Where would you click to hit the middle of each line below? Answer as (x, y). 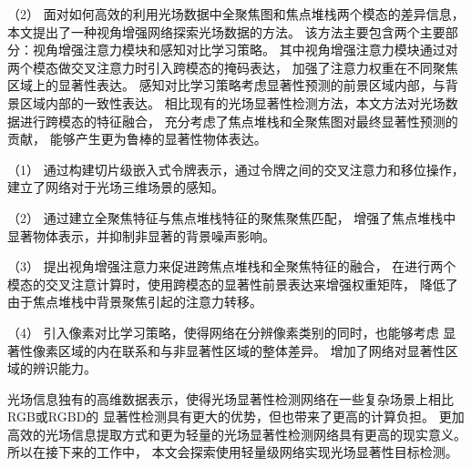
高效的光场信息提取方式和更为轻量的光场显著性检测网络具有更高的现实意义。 (237, 434)
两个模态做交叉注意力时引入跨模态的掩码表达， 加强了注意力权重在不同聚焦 (233, 67)
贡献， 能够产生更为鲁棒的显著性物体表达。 (137, 139)
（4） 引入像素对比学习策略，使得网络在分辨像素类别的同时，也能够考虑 (223, 332)
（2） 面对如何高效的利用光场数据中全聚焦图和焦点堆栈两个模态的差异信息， (236, 14)
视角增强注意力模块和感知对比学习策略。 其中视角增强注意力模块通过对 (245, 50)
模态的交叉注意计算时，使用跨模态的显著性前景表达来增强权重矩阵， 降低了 (233, 284)
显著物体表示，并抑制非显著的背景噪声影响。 (141, 235)
